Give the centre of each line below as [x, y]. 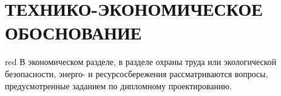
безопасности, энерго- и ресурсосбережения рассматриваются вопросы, [137, 73]
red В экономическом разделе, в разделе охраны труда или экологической [141, 62]
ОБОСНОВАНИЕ [73, 33]
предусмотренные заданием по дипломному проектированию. [118, 85]
